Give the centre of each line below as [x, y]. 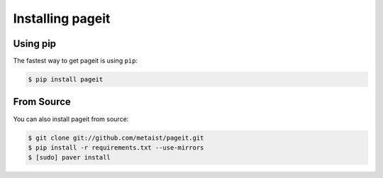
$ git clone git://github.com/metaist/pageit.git [116, 138]
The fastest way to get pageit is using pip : [76, 61]
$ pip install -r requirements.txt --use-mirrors [116, 148]
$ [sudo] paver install [70, 157]
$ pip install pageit [66, 79]
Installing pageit [62, 18]
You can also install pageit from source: [71, 119]
